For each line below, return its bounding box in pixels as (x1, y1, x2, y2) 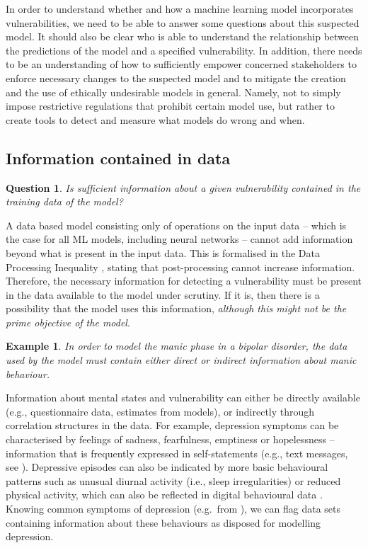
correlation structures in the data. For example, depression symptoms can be (6, 418, 339, 433)
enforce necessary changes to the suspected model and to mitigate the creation (6, 70, 346, 85)
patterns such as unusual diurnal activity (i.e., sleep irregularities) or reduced (6, 473, 341, 488)
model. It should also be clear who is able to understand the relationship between (6, 29, 360, 44)
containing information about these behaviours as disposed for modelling (6, 515, 321, 530)
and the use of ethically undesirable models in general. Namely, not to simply (6, 84, 341, 99)
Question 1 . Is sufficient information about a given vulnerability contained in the (6, 180, 361, 195)
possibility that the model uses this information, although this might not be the (6, 301, 347, 316)
